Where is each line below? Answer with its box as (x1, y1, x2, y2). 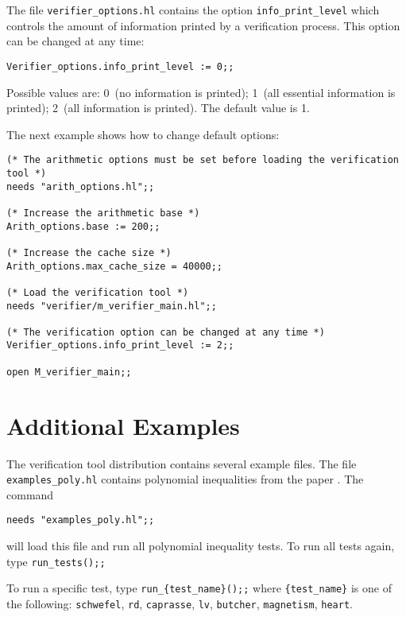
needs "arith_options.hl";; (6, 180, 155, 192)
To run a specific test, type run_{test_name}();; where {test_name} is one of (6, 580, 392, 596)
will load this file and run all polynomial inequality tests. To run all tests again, (6, 537, 395, 554)
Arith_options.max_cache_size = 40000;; (6, 260, 223, 272)
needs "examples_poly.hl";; (6, 514, 155, 526)
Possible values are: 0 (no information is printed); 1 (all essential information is (6, 83, 396, 100)
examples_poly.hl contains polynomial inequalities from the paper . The (6, 471, 364, 487)
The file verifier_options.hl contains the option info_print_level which (6, 2, 380, 17)
